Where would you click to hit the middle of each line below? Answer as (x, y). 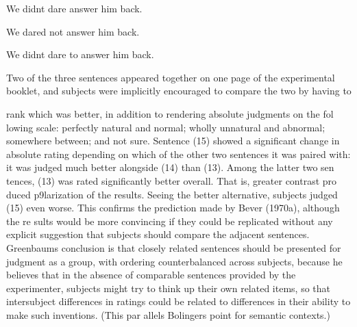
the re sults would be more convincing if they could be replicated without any (170, 221)
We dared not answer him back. (73, 31)
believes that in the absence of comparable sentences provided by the (151, 275)
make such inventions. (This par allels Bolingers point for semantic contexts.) (168, 314)
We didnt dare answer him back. (74, 8)
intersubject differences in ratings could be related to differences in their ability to (178, 301)
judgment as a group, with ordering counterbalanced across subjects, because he (174, 261)
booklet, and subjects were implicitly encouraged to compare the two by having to (179, 91)
